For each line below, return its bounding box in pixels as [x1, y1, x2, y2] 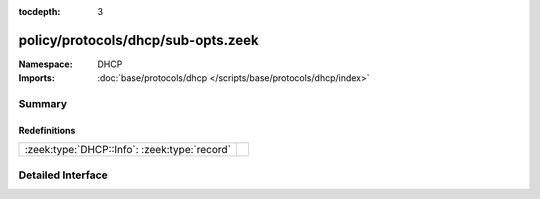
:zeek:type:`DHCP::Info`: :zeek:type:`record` [24, 143, 232, 157]
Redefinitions [18, 124, 76, 136]
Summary [18, 97, 68, 111]
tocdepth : [18, 6, 61, 17]
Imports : [18, 72, 55, 84]
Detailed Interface [18, 168, 109, 182]
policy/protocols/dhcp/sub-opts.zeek [18, 31, 259, 49]
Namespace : [18, 58, 74, 70]
